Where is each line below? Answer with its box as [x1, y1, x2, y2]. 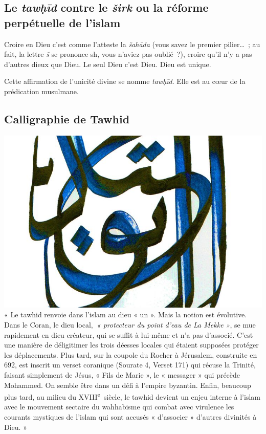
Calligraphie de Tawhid [4, 111, 130, 126]
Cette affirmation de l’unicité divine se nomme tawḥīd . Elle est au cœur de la [4, 76, 246, 86]
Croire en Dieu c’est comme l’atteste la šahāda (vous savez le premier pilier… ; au [4, 38, 260, 49]
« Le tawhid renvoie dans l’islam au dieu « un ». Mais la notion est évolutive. [4, 309, 247, 320]
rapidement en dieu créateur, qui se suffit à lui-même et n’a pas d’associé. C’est [4, 329, 253, 340]
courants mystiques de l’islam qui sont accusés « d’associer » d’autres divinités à [4, 411, 257, 422]
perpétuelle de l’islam [4, 14, 121, 30]
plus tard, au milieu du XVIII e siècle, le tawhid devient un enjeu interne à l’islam [4, 390, 260, 402]
